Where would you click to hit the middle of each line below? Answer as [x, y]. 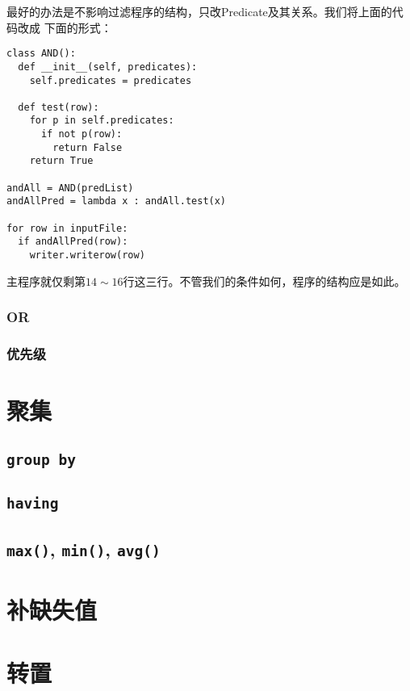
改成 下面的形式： [65, 27]
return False [88, 147]
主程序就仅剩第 [46, 281]
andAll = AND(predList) [70, 188]
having [33, 504]
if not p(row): [82, 134]
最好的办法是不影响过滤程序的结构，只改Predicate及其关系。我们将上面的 [199, 11]
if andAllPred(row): [73, 242]
